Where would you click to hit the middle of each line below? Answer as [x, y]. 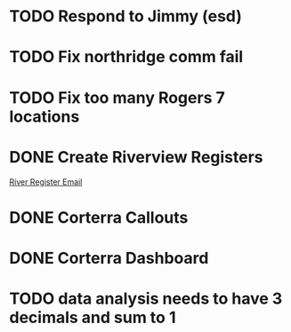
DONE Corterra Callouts [99, 217]
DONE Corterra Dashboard [109, 258]
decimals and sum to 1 [93, 318]
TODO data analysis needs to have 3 [146, 299]
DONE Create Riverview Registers [137, 157]
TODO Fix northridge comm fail [126, 57]
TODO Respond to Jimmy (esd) [126, 16]
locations [44, 116]
